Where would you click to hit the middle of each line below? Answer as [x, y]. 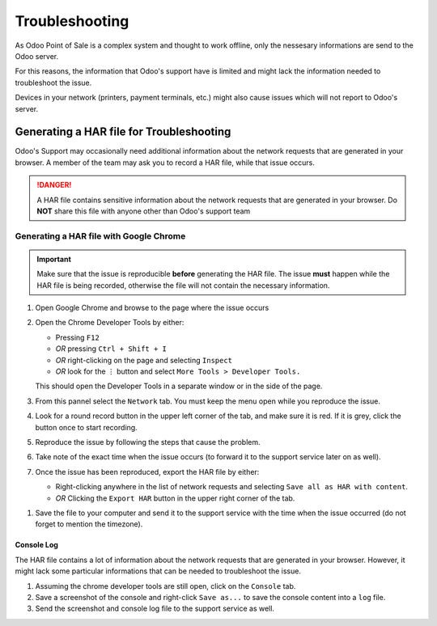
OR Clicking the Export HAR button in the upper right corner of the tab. [175, 498]
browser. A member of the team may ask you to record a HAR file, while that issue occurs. [165, 163]
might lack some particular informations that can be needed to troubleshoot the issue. [158, 571]
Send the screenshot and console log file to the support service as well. [155, 609]
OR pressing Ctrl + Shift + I [111, 349]
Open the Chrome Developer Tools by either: [110, 323]
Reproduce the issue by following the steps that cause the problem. [148, 442]
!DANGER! [54, 185]
